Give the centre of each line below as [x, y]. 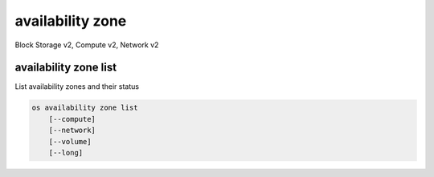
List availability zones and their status [77, 86]
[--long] [66, 153]
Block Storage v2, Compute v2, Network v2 [87, 45]
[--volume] [70, 141]
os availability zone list [85, 108]
